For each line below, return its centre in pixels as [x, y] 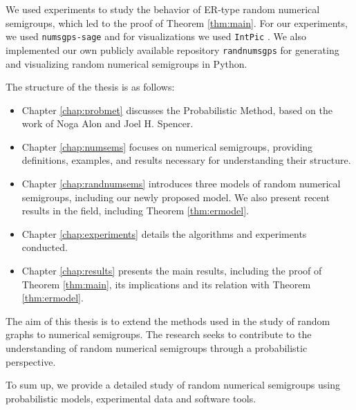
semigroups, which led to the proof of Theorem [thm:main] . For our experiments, [177, 22]
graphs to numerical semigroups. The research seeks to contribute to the [159, 334]
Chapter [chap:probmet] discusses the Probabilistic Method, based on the [177, 110]
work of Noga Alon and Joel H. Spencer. [107, 123]
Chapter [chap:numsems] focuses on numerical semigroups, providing [167, 146]
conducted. [45, 247]
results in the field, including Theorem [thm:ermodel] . [135, 211]
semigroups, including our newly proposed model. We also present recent [176, 197]
